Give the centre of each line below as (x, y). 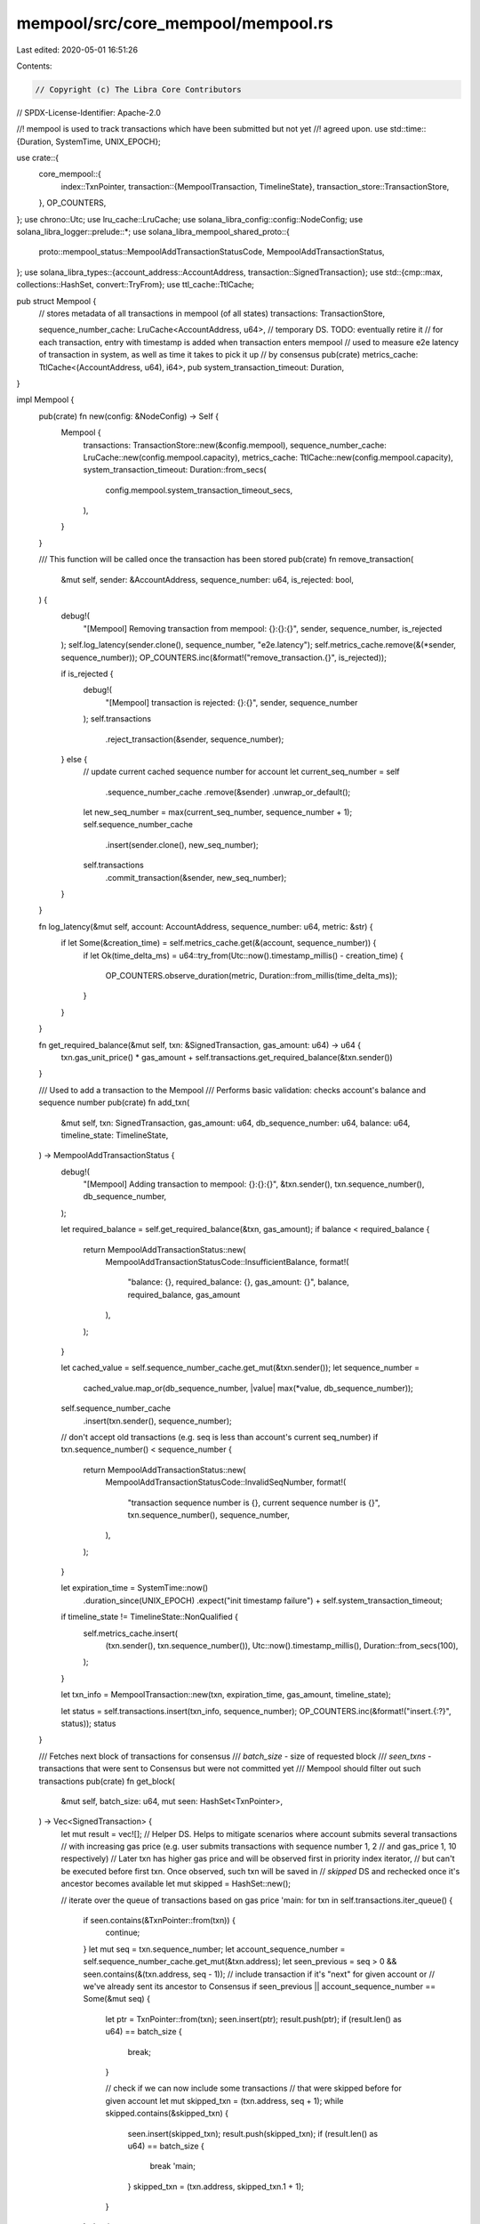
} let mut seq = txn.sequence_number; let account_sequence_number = (214, 1949)
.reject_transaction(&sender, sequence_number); (195, 739)
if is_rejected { (87, 673)
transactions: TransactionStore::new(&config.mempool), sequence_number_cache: (235, 445)
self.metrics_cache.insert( (130, 1633)
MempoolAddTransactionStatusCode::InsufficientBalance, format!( (227, 1262)
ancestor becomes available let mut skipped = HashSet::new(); (176, 1884)
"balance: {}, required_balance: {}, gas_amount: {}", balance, (239, 1282)
